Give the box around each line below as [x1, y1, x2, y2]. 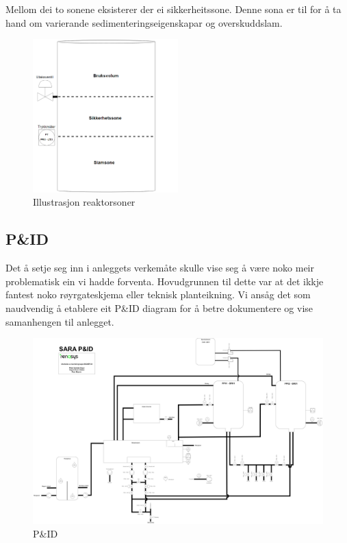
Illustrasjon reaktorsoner [33, 195, 136, 209]
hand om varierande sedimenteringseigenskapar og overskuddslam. [5, 15, 283, 29]
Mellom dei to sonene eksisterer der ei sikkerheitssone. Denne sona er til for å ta [5, 2, 342, 16]
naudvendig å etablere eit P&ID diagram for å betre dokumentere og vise [5, 300, 313, 315]
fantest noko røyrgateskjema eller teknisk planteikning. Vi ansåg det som [5, 287, 311, 302]
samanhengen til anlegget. [5, 314, 114, 328]
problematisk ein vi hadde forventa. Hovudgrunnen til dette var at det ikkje [5, 274, 324, 288]
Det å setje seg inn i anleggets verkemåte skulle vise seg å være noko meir [5, 261, 314, 275]
